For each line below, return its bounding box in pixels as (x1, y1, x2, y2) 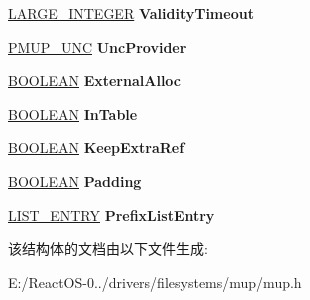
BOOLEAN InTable (8, 103, 138, 124)
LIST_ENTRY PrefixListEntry (8, 204, 215, 225)
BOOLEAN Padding (8, 170, 142, 191)
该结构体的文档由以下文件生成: (8, 238, 208, 259)
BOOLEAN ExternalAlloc (8, 70, 181, 91)
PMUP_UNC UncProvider (8, 36, 187, 57)
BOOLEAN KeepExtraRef (8, 137, 185, 158)
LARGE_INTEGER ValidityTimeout (8, 3, 254, 23)
